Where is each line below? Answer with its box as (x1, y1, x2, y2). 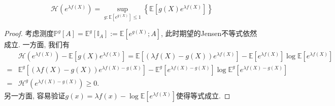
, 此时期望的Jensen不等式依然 (161, 28, 257, 39)
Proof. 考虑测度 (4, 28, 54, 39)
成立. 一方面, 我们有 (4, 39, 70, 50)
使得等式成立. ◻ (176, 90, 230, 100)
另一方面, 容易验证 (4, 90, 65, 100)
